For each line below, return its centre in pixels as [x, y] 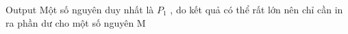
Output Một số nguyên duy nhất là [80, 9]
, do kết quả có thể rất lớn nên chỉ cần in [257, 9]
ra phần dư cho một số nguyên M [76, 22]
